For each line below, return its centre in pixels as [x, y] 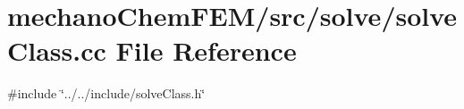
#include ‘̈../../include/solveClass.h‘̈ [106, 93]
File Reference [206, 50]
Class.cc [57, 50]
